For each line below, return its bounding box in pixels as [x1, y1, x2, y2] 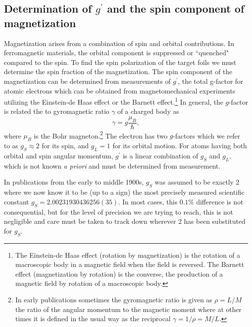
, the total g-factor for [178, 76, 243, 86]
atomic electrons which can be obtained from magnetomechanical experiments [4, 85, 236, 95]
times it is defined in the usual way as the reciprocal [15, 313, 171, 324]
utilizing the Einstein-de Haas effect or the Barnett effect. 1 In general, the [4, 95, 223, 107]
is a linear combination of [123, 151, 198, 161]
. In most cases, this [118, 196, 177, 206]
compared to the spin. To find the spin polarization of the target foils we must [4, 57, 236, 67]
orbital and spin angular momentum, [4, 151, 113, 161]
